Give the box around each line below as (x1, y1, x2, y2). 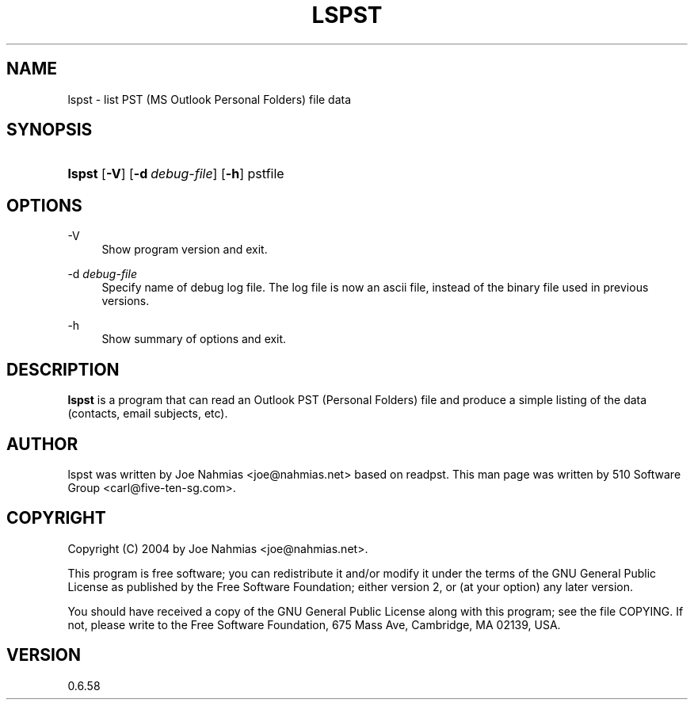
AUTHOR (6, 433, 78, 454)
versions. (101, 294, 150, 308)
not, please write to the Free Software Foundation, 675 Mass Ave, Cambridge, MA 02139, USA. (67, 617, 561, 632)
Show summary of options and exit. (101, 332, 287, 346)
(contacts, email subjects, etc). (67, 406, 228, 421)
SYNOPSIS (6, 120, 93, 140)
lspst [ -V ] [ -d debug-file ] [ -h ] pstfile (67, 166, 284, 182)
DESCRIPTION (6, 359, 120, 380)
